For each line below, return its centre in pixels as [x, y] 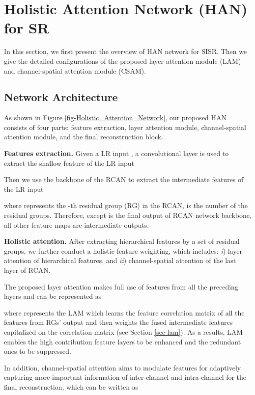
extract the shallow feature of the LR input [69, 163]
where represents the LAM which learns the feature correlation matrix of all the [124, 312]
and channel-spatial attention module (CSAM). [75, 70]
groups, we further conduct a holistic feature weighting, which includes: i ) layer [123, 250]
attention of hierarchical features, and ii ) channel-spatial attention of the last [120, 260]
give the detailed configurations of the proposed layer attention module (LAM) [123, 61]
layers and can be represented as [53, 296]
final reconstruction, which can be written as [71, 386]
